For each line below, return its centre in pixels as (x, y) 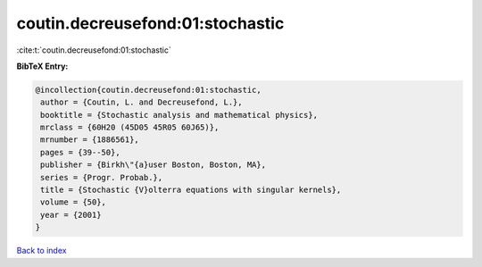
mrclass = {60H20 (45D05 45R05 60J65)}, (130, 128)
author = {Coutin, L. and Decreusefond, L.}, (141, 102)
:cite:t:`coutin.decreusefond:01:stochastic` (94, 50)
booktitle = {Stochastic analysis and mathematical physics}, (179, 115)
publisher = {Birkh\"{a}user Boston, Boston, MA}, (154, 165)
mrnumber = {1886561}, (90, 140)
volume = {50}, (74, 202)
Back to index (42, 251)
